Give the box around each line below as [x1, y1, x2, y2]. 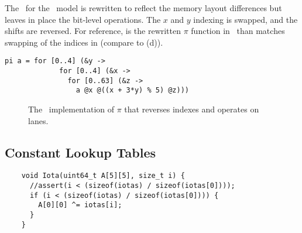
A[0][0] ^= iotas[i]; [38, 201, 122, 210]
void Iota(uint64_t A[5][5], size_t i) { [21, 172, 185, 180]
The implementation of [28, 103, 114, 115]
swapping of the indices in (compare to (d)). [5, 36, 163, 48]
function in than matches [191, 25, 285, 37]
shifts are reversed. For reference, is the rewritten [5, 25, 181, 37]
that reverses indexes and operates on [124, 103, 259, 115]
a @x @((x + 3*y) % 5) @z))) [75, 86, 189, 95]
